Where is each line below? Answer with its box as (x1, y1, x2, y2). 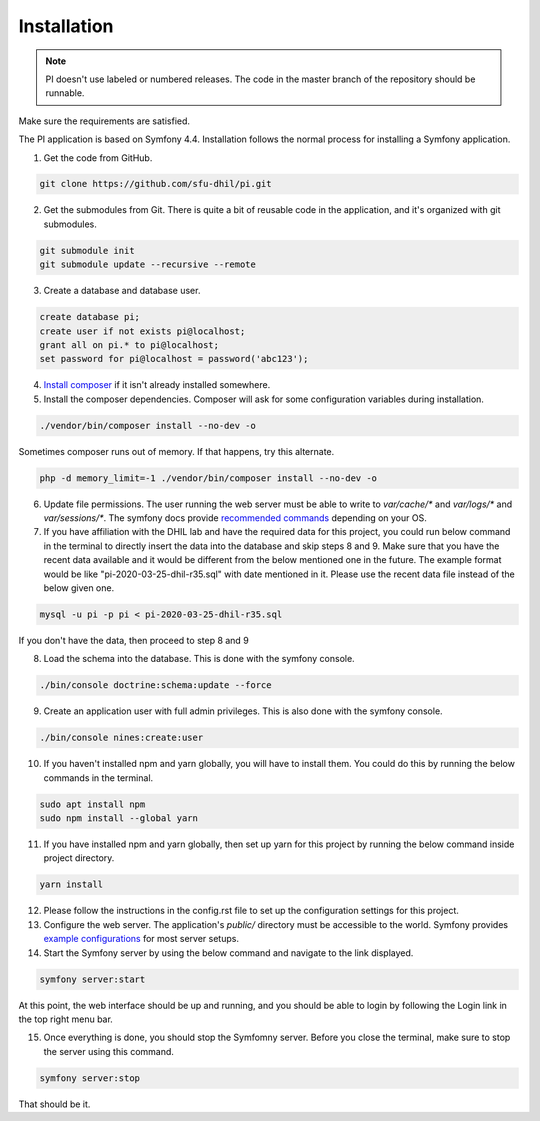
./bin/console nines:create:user (39, 732, 204, 744)
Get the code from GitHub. (43, 151, 153, 164)
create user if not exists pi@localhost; (39, 325, 246, 337)
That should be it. (18, 1098, 91, 1110)
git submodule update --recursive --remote (39, 259, 257, 270)
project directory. (43, 852, 115, 864)
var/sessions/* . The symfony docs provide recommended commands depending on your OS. (43, 512, 427, 524)
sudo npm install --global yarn (39, 813, 199, 824)
